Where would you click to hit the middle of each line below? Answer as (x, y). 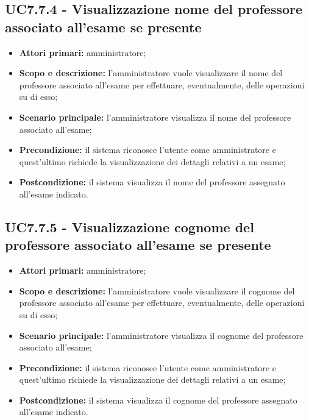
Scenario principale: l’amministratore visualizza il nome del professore (155, 117)
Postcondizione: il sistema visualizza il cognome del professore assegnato (158, 400)
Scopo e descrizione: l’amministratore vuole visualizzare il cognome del (157, 290)
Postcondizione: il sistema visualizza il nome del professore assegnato (152, 182)
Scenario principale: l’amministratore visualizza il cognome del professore (161, 335)
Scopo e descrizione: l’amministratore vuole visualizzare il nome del (151, 73)
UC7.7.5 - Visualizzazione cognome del (130, 226)
